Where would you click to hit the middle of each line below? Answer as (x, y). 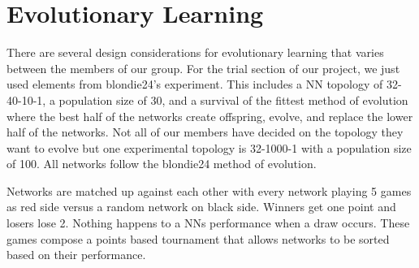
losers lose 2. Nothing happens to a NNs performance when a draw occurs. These (208, 223)
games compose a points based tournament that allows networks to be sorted (198, 238)
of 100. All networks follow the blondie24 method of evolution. (162, 164)
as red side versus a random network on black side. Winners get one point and (201, 207)
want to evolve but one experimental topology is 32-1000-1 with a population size (209, 147)
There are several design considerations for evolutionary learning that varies (195, 52)
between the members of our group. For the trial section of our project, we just (203, 68)
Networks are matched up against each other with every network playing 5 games (209, 190)
